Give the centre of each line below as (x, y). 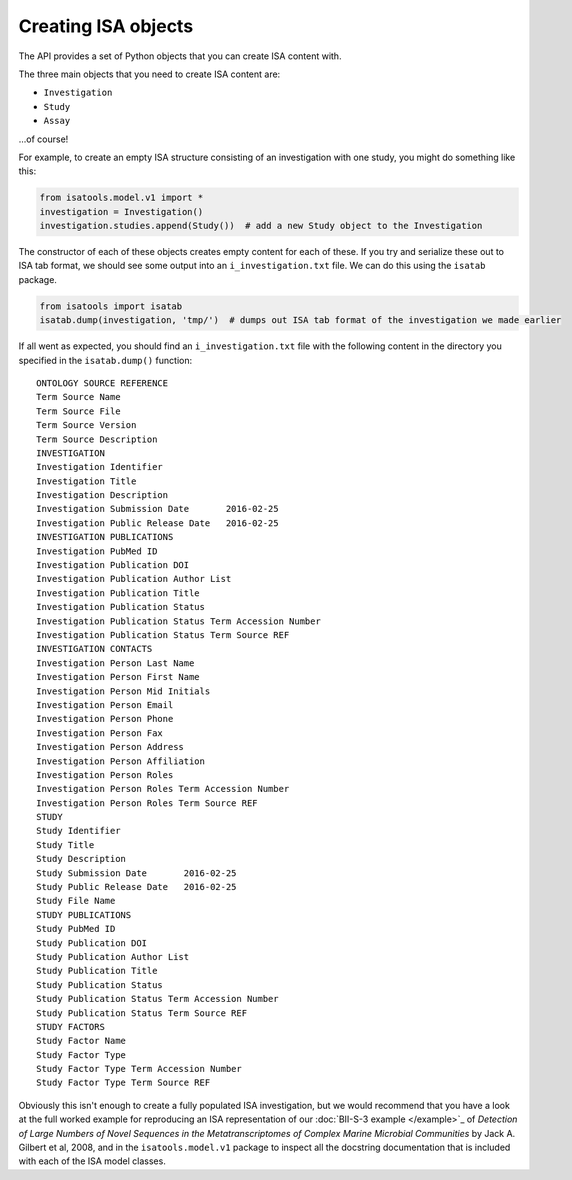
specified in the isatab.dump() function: (105, 360)
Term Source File (78, 411)
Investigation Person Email (105, 704)
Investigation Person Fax (100, 733)
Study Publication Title (97, 971)
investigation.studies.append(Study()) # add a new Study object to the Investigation (261, 226)
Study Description (81, 859)
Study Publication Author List (113, 956)
